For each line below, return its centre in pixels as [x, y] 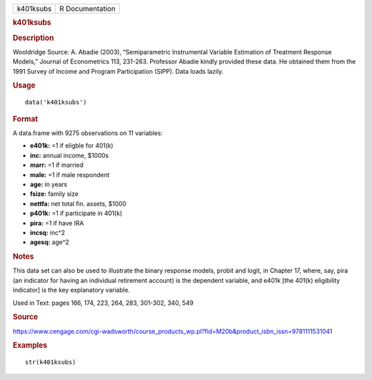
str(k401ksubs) [51, 362]
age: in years [49, 184]
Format [25, 119]
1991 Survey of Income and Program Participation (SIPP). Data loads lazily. [118, 71]
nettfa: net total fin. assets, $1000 [78, 203]
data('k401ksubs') [56, 102]
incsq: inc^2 [48, 232]
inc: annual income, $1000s [70, 155]
